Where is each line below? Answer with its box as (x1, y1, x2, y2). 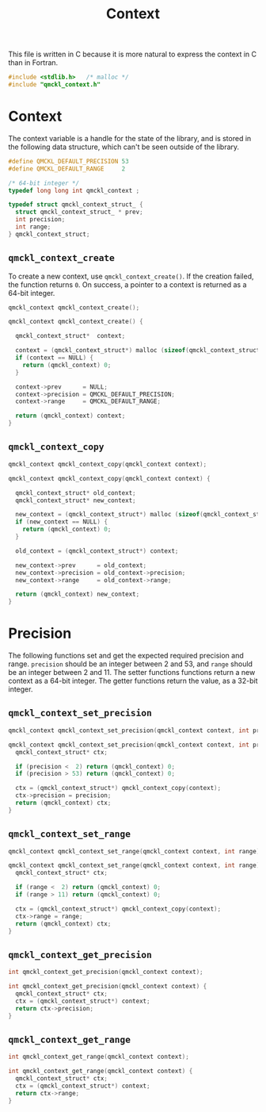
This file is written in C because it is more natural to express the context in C (8, 49, 257, 59)
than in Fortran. (8, 58, 59, 67)
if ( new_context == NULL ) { (15, 518, 108, 526)
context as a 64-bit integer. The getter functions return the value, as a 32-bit (8, 676, 258, 686)
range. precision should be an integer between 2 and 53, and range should (8, 659, 253, 669)
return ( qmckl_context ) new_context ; (15, 590, 140, 599)
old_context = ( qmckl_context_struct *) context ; (15, 546, 179, 555)
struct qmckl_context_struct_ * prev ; (15, 208, 144, 217)
